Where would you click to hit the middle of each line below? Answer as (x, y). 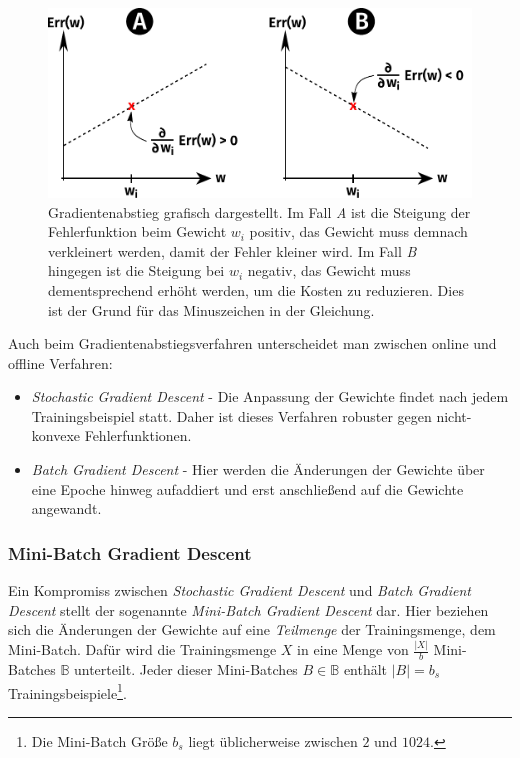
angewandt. (66, 508)
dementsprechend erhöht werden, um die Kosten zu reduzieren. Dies (256, 289)
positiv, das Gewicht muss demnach (358, 231)
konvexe (56, 435)
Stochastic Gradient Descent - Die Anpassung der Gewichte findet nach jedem (270, 396)
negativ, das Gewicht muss (329, 270)
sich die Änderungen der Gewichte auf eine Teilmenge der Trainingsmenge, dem (252, 629)
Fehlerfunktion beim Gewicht (137, 231)
